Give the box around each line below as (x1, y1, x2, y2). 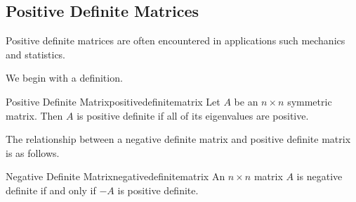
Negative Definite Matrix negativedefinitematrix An (6, 169, 225, 184)
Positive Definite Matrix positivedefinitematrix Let (6, 94, 220, 108)
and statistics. (6, 46, 66, 61)
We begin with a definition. (6, 70, 123, 85)
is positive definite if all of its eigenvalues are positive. (77, 108, 309, 122)
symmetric (287, 94, 332, 108)
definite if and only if (6, 182, 96, 197)
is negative (296, 169, 343, 184)
